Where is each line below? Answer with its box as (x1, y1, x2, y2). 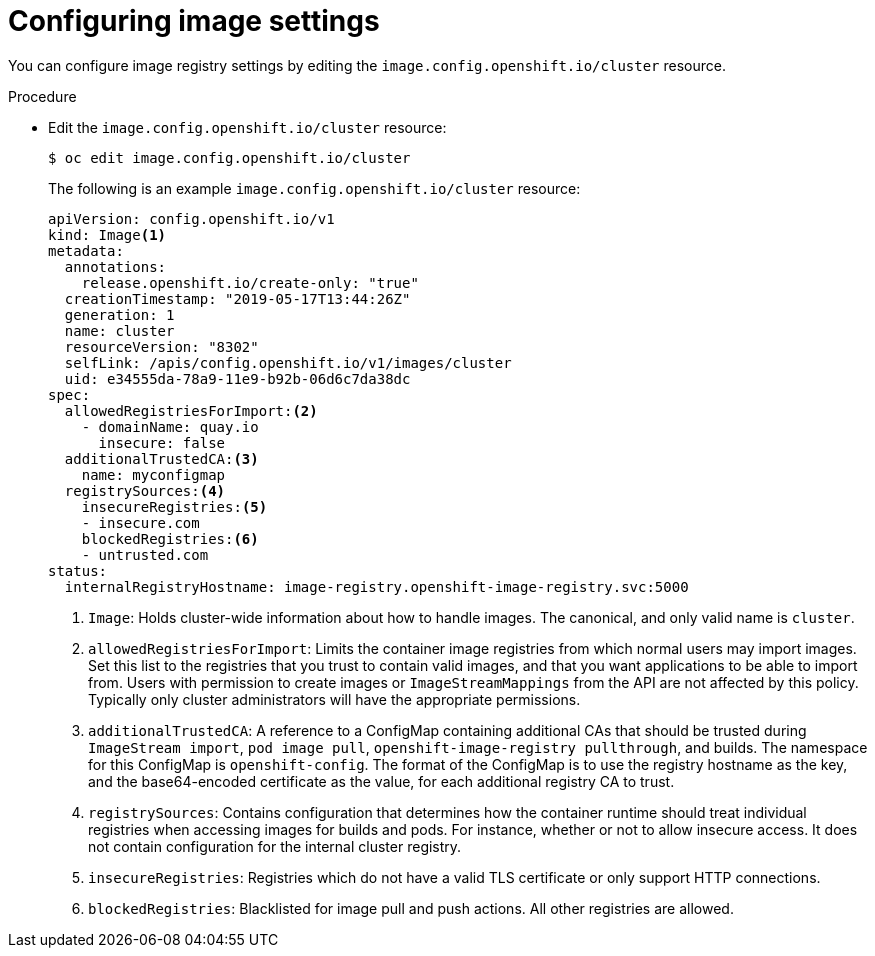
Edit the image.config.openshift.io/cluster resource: (48, 118, 447, 136)
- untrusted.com (81, 546, 209, 563)
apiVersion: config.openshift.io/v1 (48, 210, 335, 227)
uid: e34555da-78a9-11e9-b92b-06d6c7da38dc (64, 370, 411, 387)
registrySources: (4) (64, 482, 226, 499)
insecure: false (98, 434, 226, 451)
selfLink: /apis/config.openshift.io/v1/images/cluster (64, 354, 512, 371)
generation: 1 (64, 306, 175, 323)
